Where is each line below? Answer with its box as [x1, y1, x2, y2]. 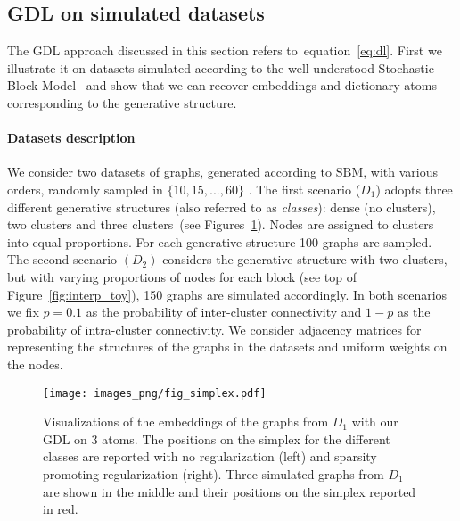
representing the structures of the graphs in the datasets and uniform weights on [7, 337, 448, 356]
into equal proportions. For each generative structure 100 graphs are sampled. [7, 232, 432, 251]
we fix [7, 302, 39, 321]
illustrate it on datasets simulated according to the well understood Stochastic [7, 58, 434, 77]
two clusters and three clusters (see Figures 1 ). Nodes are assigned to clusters [7, 215, 434, 234]
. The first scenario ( [248, 179, 361, 198]
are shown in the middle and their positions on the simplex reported [43, 482, 416, 500]
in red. [43, 500, 78, 518]
